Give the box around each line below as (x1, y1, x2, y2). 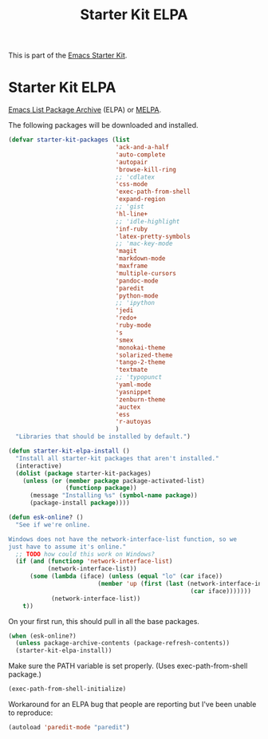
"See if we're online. (15, 520, 91, 528)
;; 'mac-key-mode (115, 239, 173, 248)
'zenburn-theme (115, 395, 166, 404)
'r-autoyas (115, 417, 152, 426)
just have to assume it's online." (8, 543, 127, 551)
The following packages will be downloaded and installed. (8, 121, 199, 130)
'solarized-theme (115, 351, 173, 359)
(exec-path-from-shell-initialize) (8, 685, 127, 694)
